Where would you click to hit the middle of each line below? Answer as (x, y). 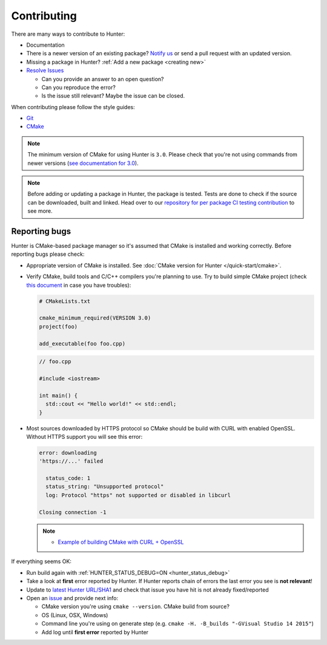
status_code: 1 (68, 478)
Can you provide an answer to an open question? (103, 79)
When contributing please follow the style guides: (73, 107)
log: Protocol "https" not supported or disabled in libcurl (138, 495)
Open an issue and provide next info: (72, 598)
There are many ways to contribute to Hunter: (68, 34)
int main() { (58, 395)
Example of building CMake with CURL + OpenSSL (121, 542)
